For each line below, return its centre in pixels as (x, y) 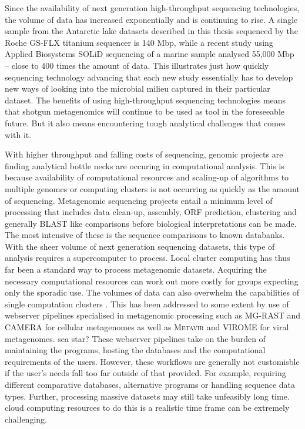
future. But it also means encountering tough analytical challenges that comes (145, 123)
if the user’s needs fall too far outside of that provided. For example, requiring (145, 373)
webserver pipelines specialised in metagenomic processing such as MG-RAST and (153, 315)
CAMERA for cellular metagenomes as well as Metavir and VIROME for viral (147, 327)
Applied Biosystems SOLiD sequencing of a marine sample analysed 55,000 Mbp (150, 54)
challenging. (26, 419)
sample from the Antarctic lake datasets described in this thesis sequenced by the (151, 31)
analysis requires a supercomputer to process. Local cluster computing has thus (148, 258)
